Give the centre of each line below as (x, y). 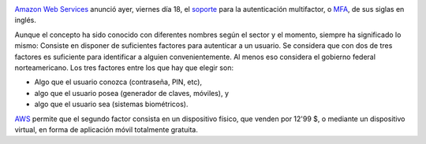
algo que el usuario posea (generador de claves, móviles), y (131, 93)
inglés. (26, 20)
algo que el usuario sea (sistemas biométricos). (111, 104)
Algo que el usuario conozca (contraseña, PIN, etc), (118, 82)
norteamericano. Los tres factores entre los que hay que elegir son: (124, 68)
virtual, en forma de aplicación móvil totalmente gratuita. (106, 129)
